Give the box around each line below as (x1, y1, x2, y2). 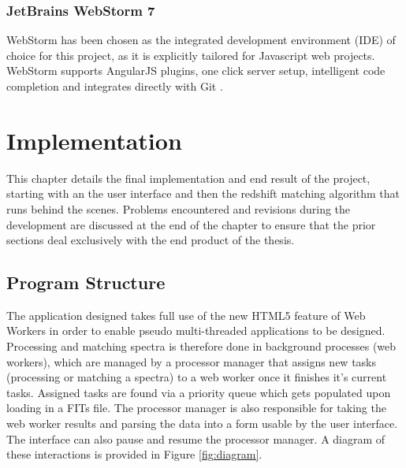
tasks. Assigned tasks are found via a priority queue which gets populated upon (6, 384, 391, 400)
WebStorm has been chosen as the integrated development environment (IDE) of (6, 32, 396, 48)
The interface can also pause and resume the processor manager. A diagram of (6, 430, 386, 447)
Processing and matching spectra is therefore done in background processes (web (6, 338, 397, 355)
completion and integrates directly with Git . (6, 78, 223, 94)
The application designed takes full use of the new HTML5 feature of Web (6, 306, 366, 323)
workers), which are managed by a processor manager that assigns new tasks (6, 353, 377, 370)
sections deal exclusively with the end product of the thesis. (6, 232, 295, 248)
